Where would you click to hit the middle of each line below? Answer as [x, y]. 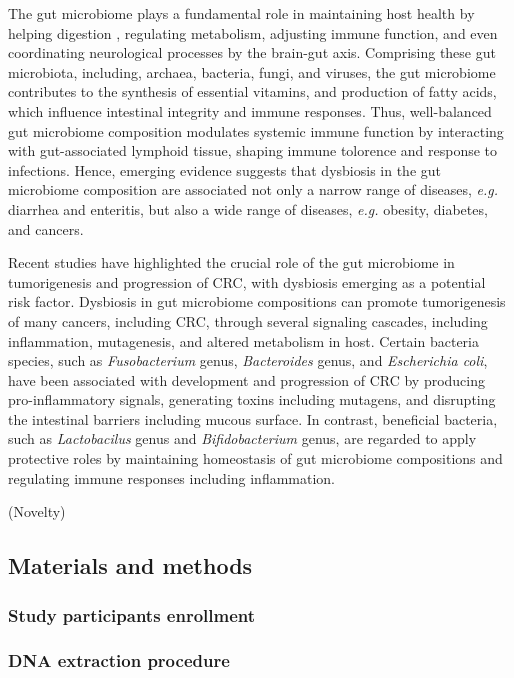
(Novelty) [37, 511]
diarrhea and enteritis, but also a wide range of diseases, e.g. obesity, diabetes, [248, 208]
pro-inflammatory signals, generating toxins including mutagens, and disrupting [252, 399]
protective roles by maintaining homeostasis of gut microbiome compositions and [255, 458]
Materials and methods [130, 565]
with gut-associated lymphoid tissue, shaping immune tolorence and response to [253, 150]
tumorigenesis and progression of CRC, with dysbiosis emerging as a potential [247, 281]
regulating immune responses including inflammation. [172, 477]
